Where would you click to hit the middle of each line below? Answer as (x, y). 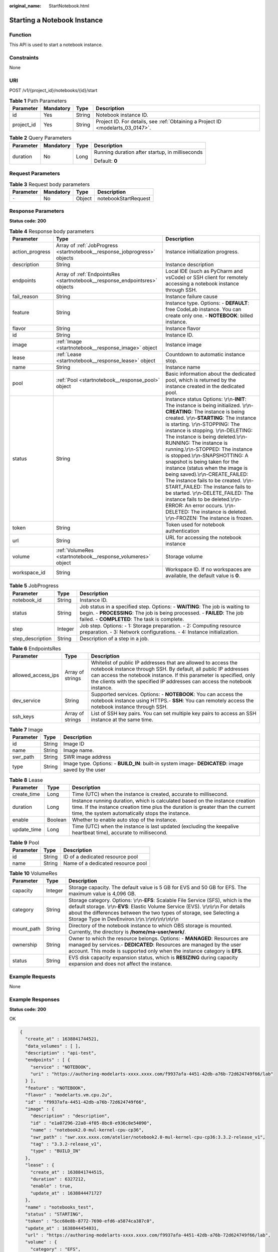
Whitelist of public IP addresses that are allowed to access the (164, 663)
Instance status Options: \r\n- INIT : (206, 399)
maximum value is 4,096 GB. (102, 894)
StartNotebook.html (69, 6)
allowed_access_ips (36, 675)
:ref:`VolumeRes (75, 550)
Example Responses (35, 999)
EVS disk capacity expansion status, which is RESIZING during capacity (153, 958)
